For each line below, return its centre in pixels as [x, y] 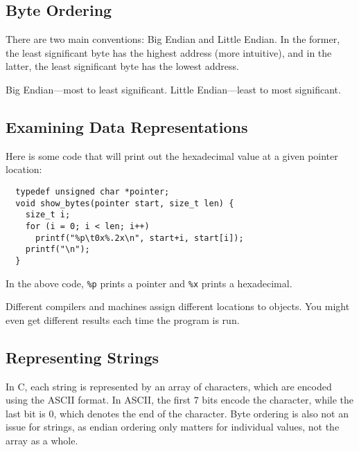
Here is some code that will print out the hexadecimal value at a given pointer [172, 155]
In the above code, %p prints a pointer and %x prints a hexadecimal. [149, 283]
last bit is [26, 413]
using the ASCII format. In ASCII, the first [98, 400]
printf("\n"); [58, 250]
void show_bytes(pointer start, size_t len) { [125, 203]
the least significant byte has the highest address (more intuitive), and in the [169, 52]
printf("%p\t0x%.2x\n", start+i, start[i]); [139, 238]
